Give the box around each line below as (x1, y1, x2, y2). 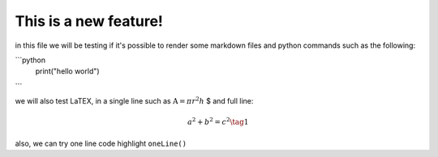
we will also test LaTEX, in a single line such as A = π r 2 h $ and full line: (15, 95, 254, 106)
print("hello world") (35, 66, 101, 76)
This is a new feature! (15, 12, 164, 30)
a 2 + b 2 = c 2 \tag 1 (187, 116, 249, 127)
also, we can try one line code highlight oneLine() (15, 138, 187, 148)
